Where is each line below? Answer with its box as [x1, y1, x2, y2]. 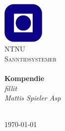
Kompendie [4, 73, 45, 83]
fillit [4, 82, 17, 93]
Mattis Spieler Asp [4, 92, 61, 103]
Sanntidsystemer [4, 53, 57, 63]
